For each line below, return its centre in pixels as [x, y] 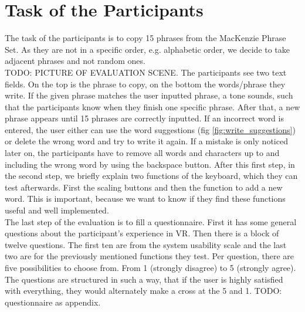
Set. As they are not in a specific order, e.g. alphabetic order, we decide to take [148, 49]
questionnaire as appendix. [53, 302]
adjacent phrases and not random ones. [75, 61]
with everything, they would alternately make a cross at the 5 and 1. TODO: [143, 291]
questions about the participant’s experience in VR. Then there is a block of [142, 233]
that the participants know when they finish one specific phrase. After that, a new [152, 106]
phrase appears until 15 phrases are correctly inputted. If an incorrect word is [144, 118]
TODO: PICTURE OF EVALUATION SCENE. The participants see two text [146, 72]
